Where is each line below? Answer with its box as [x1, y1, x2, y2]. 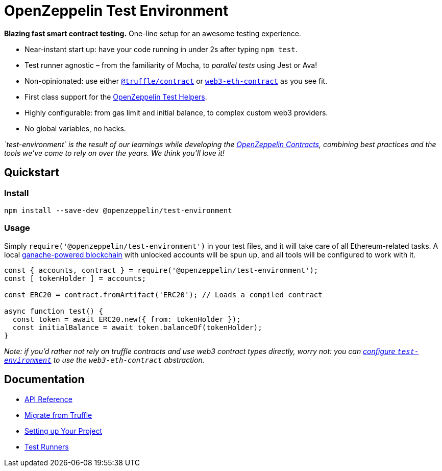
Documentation [4, 373, 85, 386]
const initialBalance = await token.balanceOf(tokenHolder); [12, 323, 262, 332]
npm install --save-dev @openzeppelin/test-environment [4, 206, 232, 215]
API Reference [24, 394, 72, 404]
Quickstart [4, 166, 60, 179]
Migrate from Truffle [24, 410, 92, 419]
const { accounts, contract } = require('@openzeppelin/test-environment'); [4, 266, 318, 274]
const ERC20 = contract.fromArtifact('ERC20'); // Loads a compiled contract [4, 290, 323, 299]
